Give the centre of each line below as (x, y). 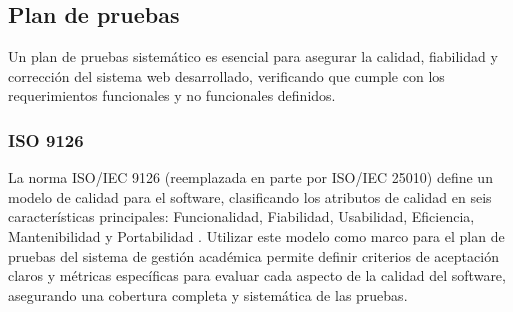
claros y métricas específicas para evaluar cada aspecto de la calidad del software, (257, 275)
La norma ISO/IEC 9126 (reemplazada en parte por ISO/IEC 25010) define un (250, 177)
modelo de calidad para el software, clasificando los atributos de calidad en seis (250, 196)
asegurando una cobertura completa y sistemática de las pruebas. (208, 294)
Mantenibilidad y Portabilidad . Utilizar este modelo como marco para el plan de (256, 235)
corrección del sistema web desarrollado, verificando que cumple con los (226, 75)
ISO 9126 (46, 139)
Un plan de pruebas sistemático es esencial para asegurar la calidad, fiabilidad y (253, 56)
